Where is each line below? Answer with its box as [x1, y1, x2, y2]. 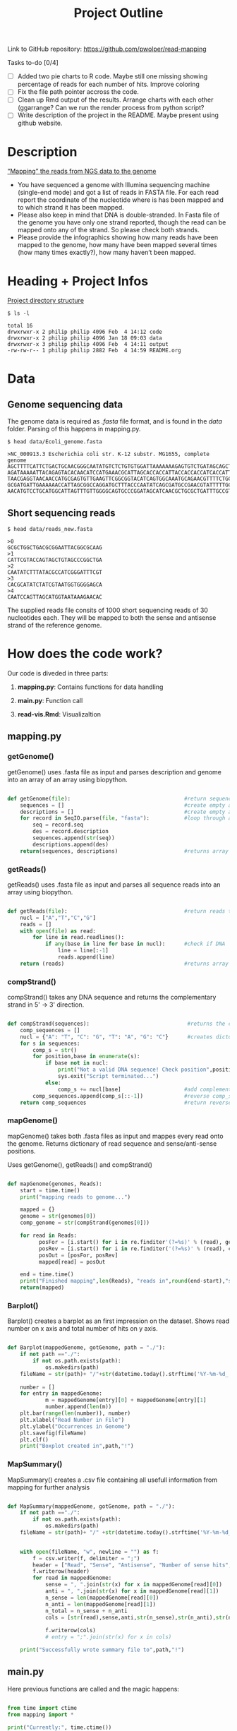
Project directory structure [7, 297, 85, 305]
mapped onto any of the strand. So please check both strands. [17, 226, 200, 234]
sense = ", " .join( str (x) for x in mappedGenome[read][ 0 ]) [44, 1581, 222, 1588]
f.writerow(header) [32, 1568, 90, 1575]
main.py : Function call [17, 697, 83, 705]
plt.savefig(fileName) [20, 1430, 87, 1437]
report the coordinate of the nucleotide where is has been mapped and [17, 196, 224, 204]
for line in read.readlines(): [32, 934, 125, 941]
